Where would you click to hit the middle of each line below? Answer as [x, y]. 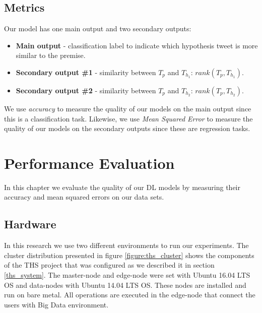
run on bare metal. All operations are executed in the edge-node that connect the [130, 295]
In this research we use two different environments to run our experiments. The [126, 245]
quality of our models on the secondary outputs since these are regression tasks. [127, 128]
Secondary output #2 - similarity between [86, 90]
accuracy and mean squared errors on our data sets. [84, 197]
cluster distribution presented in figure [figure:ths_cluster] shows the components [129, 255]
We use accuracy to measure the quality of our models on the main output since [128, 108]
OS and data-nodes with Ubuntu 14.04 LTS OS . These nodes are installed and [125, 285]
